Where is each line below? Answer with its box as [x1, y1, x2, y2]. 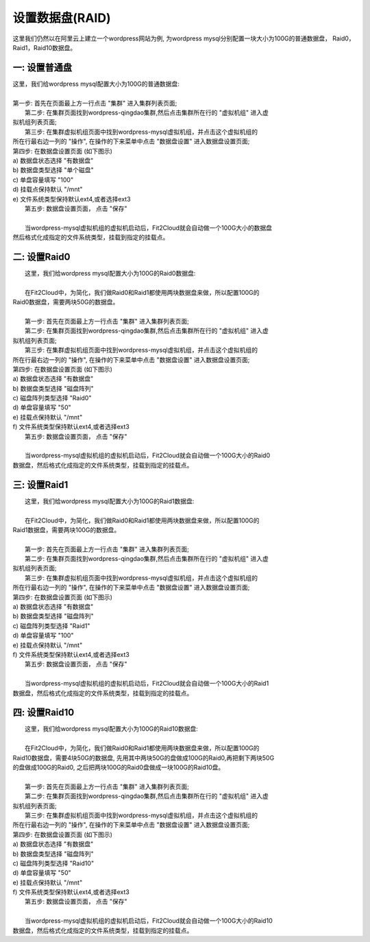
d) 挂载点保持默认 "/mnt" [12, 185, 83, 193]
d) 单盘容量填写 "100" [12, 631, 74, 640]
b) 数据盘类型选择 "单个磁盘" [12, 166, 94, 174]
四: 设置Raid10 [12, 707, 75, 718]
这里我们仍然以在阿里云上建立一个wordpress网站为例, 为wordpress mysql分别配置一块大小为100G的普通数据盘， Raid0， [12, 34, 356, 43]
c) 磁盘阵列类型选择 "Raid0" [12, 394, 92, 402]
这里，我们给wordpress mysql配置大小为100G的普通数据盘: [12, 80, 180, 88]
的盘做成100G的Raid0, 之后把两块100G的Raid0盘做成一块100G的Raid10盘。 [12, 763, 225, 771]
